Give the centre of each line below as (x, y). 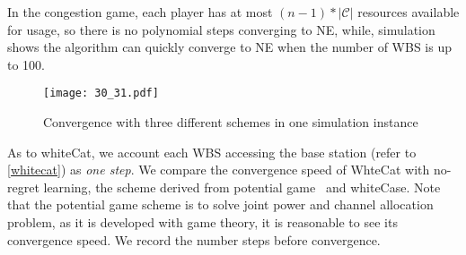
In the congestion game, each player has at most (140, 12)
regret (23, 187)
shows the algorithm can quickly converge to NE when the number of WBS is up (229, 47)
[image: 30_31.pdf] (101, 93)
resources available (409, 12)
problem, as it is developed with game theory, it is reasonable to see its (202, 222)
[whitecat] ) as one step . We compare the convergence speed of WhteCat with (219, 170)
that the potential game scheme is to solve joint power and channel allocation (220, 204)
